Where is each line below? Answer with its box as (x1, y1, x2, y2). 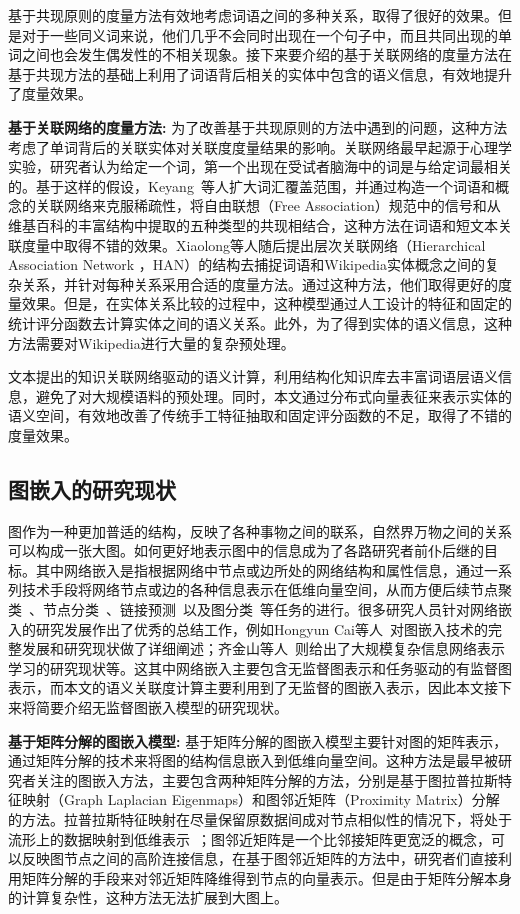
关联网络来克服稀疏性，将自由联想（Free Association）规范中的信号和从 (35, 195, 501, 216)
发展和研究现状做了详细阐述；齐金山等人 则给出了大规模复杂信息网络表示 (21, 638, 505, 659)
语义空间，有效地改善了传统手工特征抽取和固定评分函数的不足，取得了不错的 (8, 405, 512, 426)
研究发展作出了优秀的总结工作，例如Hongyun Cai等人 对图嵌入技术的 (35, 618, 488, 639)
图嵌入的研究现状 (8, 473, 176, 504)
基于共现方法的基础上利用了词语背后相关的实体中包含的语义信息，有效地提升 (8, 63, 512, 84)
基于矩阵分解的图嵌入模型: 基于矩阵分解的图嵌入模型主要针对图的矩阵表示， (8, 730, 508, 751)
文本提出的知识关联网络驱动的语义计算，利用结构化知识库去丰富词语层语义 (8, 366, 498, 387)
